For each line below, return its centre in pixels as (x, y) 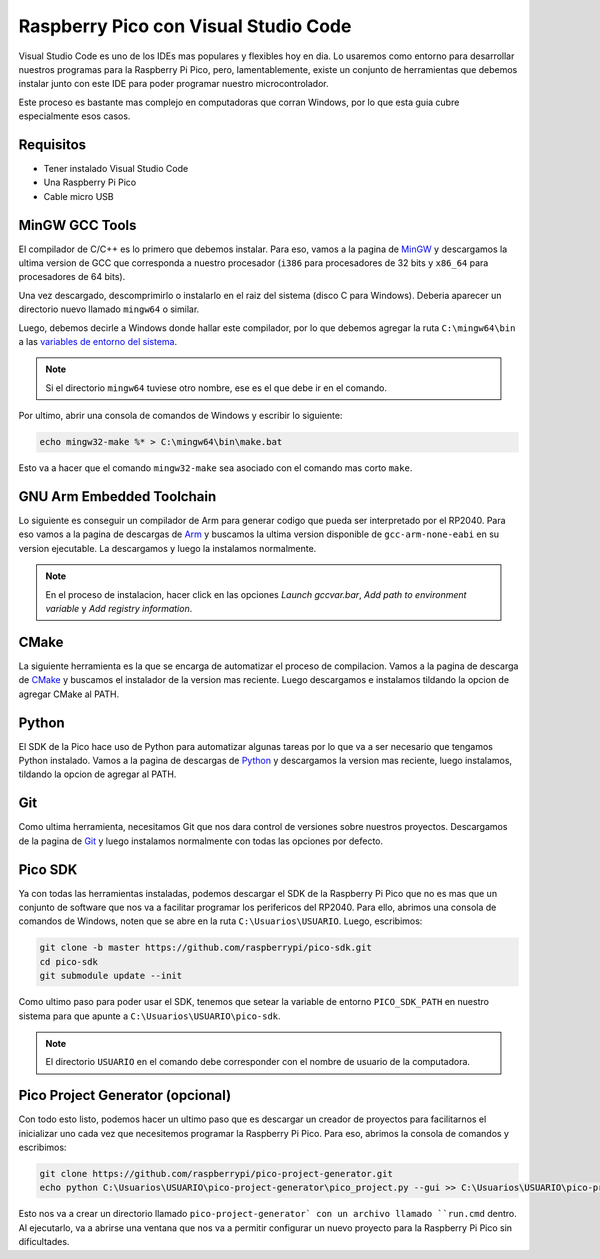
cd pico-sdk (69, 961)
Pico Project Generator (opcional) (125, 1095)
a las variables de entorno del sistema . (98, 342)
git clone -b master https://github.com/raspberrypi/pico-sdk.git (205, 948)
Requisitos (52, 144)
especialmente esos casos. (74, 116)
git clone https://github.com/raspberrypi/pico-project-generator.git (216, 1173)
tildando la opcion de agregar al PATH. (97, 774)
